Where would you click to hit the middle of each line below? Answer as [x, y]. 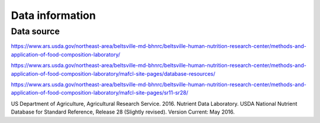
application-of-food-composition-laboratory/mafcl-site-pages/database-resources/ [113, 73]
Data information [53, 15]
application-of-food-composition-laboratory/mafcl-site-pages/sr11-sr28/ [100, 93]
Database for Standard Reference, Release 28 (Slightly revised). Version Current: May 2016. [123, 112]
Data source [36, 31]
